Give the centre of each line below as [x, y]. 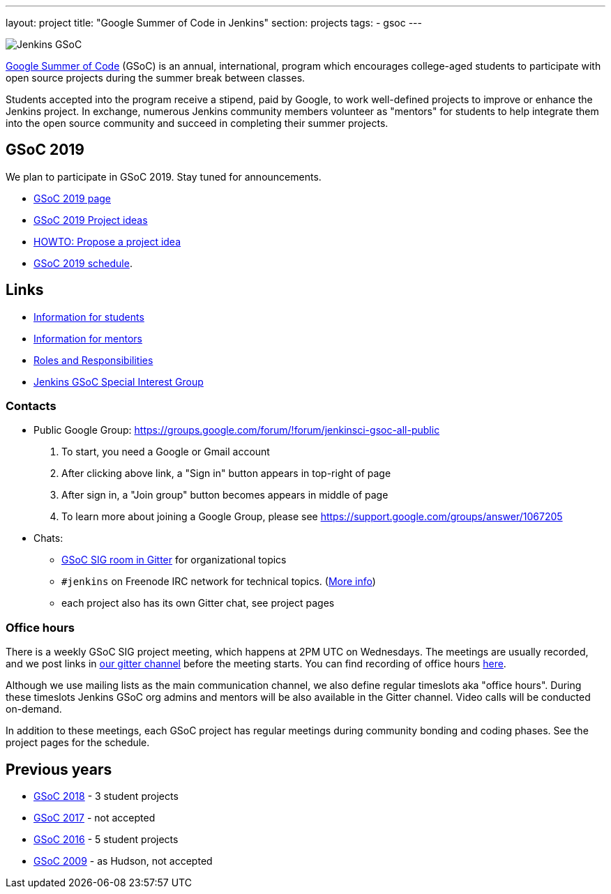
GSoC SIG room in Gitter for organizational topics [174, 560]
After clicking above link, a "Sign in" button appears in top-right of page [226, 473]
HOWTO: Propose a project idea [107, 241]
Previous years [59, 769]
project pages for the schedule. [78, 743]
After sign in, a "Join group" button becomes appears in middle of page [225, 495]
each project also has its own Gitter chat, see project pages [198, 603]
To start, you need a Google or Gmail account [166, 452]
